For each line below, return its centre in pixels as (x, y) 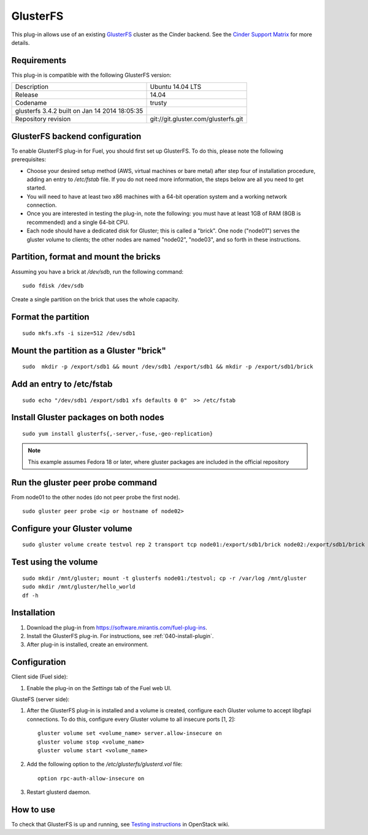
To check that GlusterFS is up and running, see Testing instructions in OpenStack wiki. (121, 825)
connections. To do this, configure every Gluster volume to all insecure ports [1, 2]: (131, 719)
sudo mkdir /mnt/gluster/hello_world (79, 587)
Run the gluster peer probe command (84, 483)
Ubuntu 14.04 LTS (176, 87)
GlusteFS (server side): (40, 699)
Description (32, 87)
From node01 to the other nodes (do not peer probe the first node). (96, 497)
